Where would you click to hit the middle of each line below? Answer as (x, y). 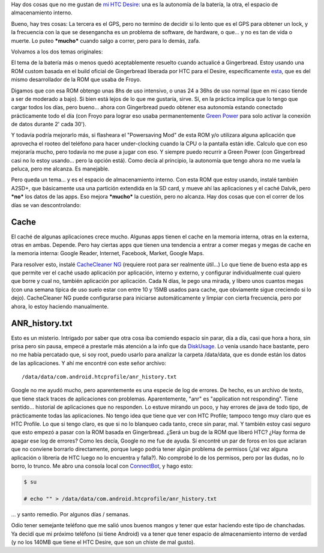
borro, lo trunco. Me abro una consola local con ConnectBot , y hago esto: (102, 466)
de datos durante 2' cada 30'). (49, 124)
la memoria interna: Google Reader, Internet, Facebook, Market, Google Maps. (108, 253)
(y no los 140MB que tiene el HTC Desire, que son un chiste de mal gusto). (103, 542)
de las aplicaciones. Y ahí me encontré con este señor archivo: (88, 363)
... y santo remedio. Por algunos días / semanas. (70, 514)
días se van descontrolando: (46, 205)
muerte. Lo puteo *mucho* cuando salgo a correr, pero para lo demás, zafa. (106, 41)
